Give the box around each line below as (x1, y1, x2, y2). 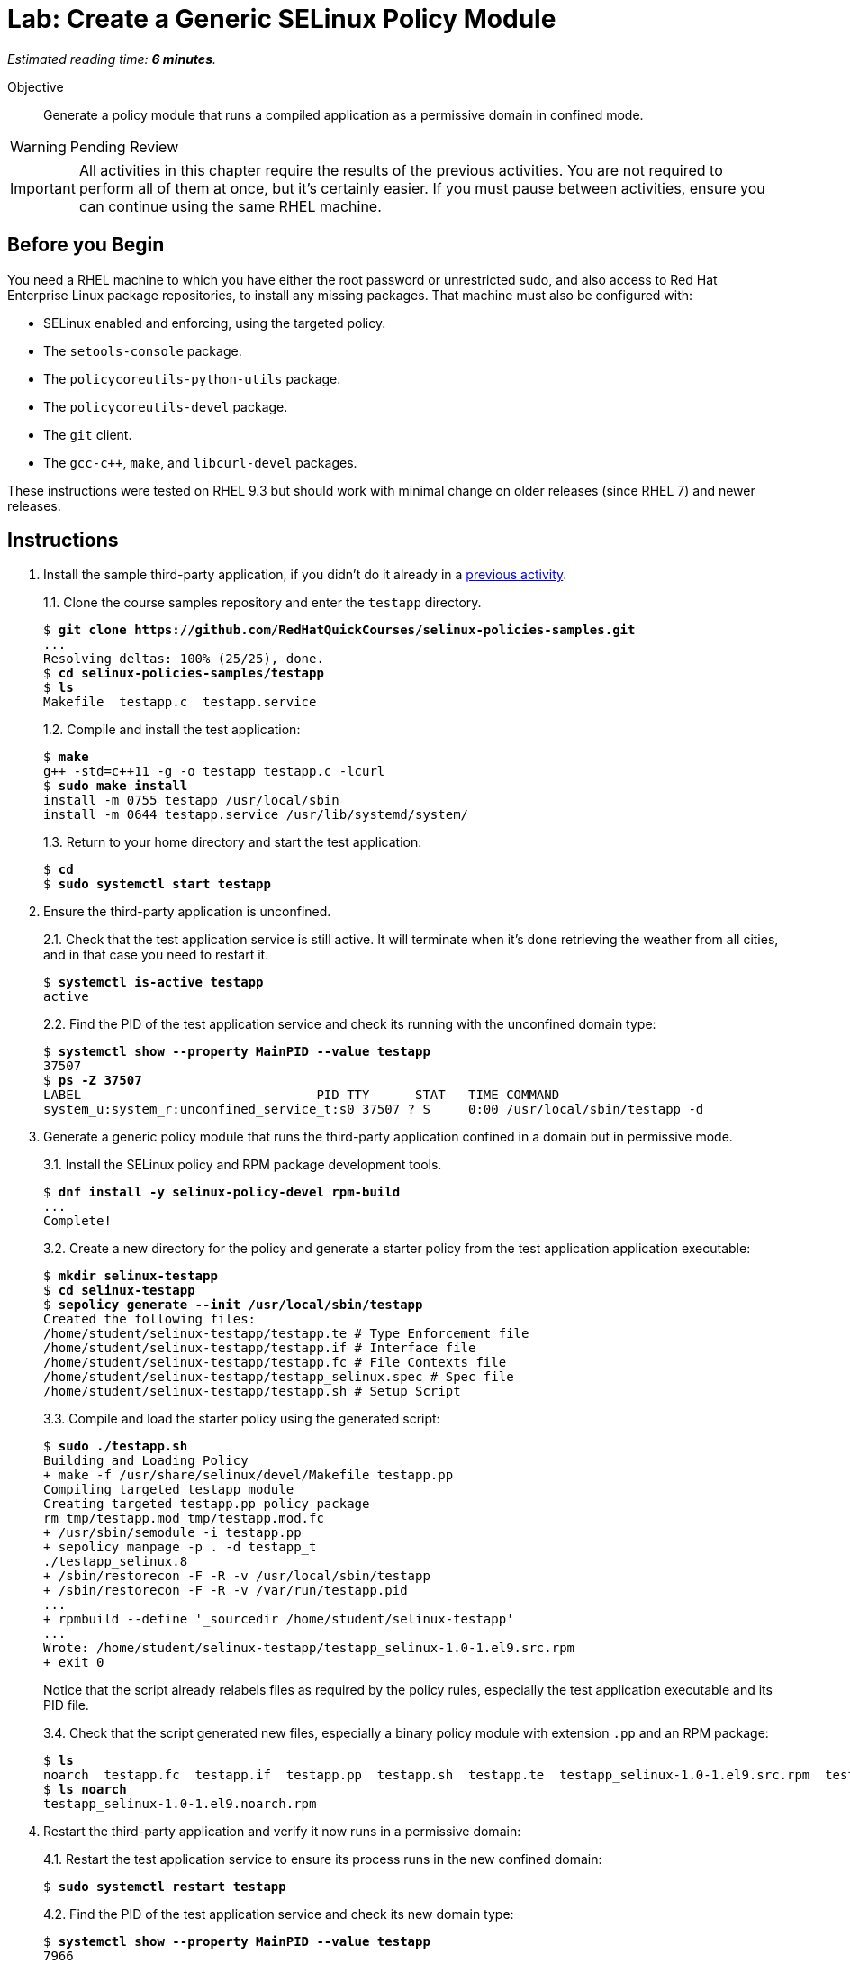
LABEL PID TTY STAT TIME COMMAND (43, 1087, 560, 1103)
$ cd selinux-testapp (43, 1283, 195, 1298)
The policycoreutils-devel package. (43, 398, 288, 414)
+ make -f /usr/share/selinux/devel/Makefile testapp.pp (43, 1468, 454, 1483)
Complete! (43, 1214, 112, 1229)
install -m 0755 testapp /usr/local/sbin (43, 793, 339, 808)
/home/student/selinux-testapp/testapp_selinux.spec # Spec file (43, 1369, 514, 1385)
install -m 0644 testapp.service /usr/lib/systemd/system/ (43, 807, 469, 823)
